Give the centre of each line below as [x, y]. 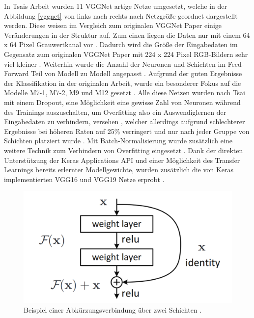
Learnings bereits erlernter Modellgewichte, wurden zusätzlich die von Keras [119, 170]
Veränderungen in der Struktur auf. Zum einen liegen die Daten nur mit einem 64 [127, 35]
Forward [16, 73]
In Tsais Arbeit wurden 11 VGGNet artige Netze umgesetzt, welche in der [115, 6]
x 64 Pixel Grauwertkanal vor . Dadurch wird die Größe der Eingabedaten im [121, 44]
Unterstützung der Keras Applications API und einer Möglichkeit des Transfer [122, 160]
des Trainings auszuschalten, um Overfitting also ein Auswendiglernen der [115, 112]
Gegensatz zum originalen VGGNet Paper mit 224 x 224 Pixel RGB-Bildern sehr [126, 54]
